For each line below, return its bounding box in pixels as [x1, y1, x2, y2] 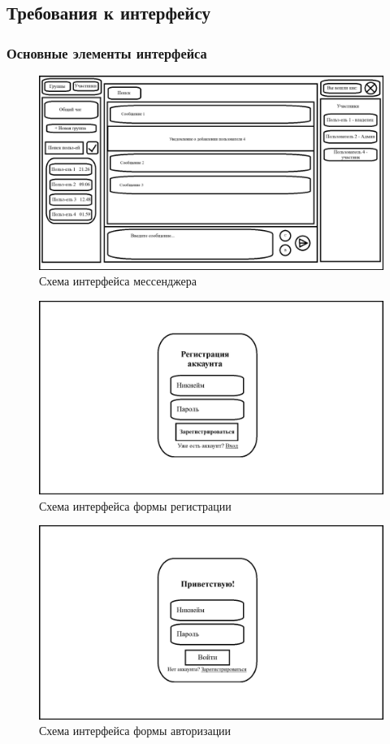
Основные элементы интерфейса [6, 42, 207, 63]
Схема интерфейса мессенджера [39, 272, 197, 289]
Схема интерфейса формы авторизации [39, 722, 232, 739]
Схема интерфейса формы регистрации [39, 497, 232, 514]
